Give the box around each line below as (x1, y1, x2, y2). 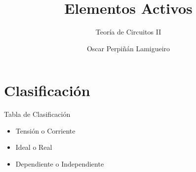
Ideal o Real (15, 142, 52, 152)
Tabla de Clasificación (4, 109, 71, 119)
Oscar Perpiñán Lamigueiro (86, 43, 170, 53)
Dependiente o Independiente (15, 159, 104, 169)
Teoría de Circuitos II (95, 27, 161, 37)
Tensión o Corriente (15, 125, 76, 136)
